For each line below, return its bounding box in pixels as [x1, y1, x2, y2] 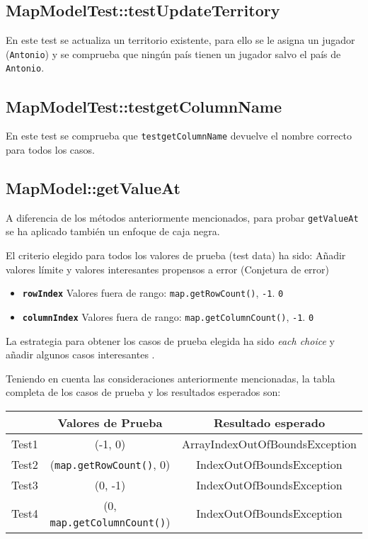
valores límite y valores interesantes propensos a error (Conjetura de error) [6, 261, 330, 276]
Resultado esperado [213, 414, 326, 431]
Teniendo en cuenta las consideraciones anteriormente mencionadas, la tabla [6, 370, 335, 385]
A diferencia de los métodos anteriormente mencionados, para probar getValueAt [6, 210, 359, 225]
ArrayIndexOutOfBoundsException [182, 435, 357, 452]
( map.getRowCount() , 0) [50, 455, 171, 472]
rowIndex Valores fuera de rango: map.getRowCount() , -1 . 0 [22, 285, 284, 300]
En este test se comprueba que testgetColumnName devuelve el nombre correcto [6, 128, 352, 143]
